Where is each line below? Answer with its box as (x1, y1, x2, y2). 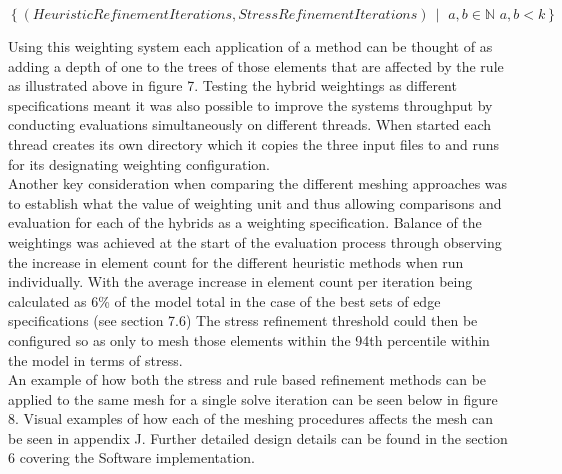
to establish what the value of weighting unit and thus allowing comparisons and (8, 192, 502, 213)
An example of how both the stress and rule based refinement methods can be (8, 369, 487, 390)
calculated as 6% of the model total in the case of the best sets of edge (8, 290, 441, 311)
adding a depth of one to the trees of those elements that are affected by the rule (8, 55, 504, 76)
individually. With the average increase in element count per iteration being (8, 271, 473, 292)
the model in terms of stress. (8, 349, 183, 370)
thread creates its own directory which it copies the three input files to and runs (8, 133, 499, 154)
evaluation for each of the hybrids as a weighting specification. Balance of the (8, 212, 482, 233)
